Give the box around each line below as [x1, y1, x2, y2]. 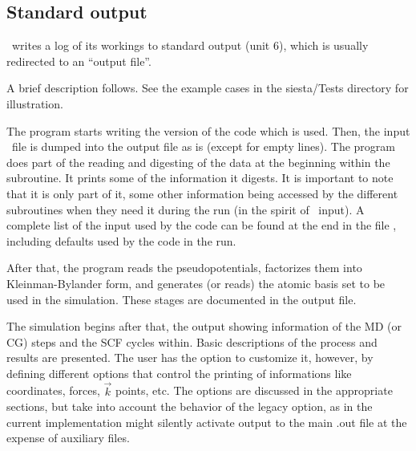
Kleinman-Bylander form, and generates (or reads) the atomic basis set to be [6, 274, 386, 291]
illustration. [6, 95, 63, 112]
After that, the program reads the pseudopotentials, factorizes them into [6, 259, 362, 276]
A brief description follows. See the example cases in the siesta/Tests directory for [6, 79, 409, 96]
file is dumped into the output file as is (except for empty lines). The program [11, 138, 395, 155]
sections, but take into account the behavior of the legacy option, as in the [6, 398, 373, 415]
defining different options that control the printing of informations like [6, 364, 352, 381]
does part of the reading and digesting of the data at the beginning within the [6, 153, 390, 170]
